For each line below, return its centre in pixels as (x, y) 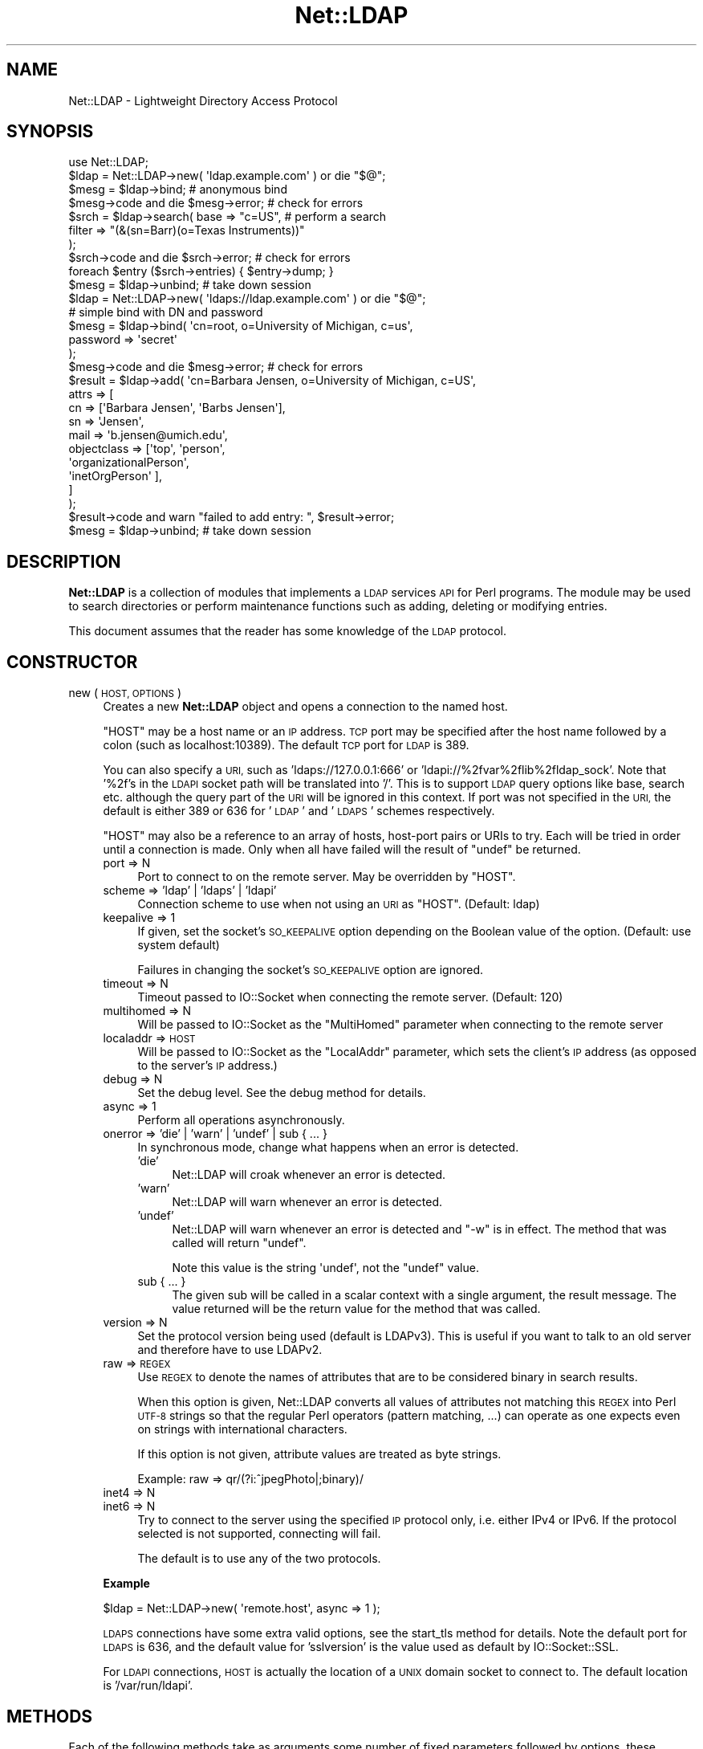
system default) (179, 945)
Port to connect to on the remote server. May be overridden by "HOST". (327, 877)
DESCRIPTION (64, 561)
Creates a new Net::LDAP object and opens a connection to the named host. (305, 707)
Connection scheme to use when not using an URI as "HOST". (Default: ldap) (339, 904)
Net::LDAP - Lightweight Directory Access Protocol (203, 100)
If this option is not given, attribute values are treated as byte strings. (319, 1454)
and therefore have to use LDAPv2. (230, 1350)
